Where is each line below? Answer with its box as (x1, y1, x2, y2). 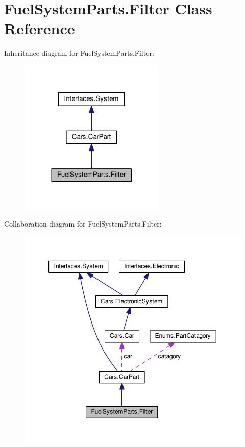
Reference (4, 18, 75, 39)
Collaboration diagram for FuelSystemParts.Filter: (4, 218, 162, 229)
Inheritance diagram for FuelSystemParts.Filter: (4, 47, 154, 58)
